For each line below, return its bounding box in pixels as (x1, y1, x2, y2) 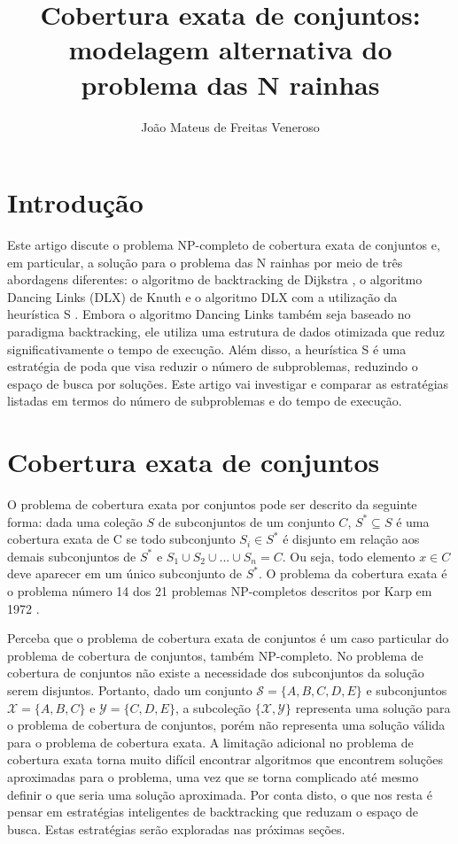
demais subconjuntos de (7, 546, 136, 565)
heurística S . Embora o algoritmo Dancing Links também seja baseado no (7, 305, 411, 323)
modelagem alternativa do (68, 31, 392, 67)
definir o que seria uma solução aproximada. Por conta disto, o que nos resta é (7, 785, 432, 803)
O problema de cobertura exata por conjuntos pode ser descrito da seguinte (7, 495, 417, 514)
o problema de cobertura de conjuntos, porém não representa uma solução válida (7, 716, 446, 734)
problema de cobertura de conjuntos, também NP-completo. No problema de (7, 646, 423, 664)
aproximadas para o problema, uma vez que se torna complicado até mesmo (7, 768, 419, 786)
